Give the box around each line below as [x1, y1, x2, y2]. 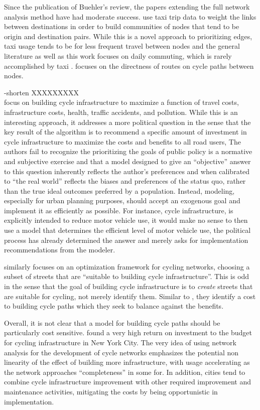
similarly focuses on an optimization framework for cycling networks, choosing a [4, 261, 250, 271]
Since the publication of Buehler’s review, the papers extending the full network [4, 2, 250, 12]
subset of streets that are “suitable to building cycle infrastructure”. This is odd [4, 271, 249, 282]
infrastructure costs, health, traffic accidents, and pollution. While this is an [4, 106, 238, 117]
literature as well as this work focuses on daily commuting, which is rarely [4, 50, 232, 61]
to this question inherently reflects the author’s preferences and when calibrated [4, 166, 250, 176]
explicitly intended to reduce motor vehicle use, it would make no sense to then [4, 215, 248, 225]
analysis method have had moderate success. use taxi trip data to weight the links [4, 11, 256, 22]
